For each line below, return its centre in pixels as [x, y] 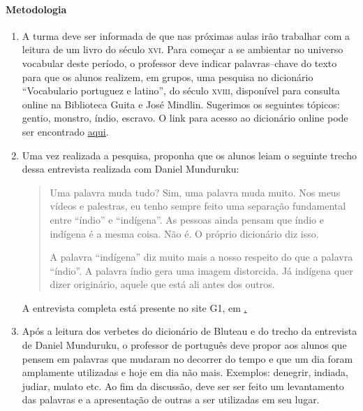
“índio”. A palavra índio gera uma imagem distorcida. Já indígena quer [201, 270]
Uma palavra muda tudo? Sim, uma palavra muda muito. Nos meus [195, 192]
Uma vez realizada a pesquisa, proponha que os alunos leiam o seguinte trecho [189, 155]
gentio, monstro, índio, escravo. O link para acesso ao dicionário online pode [185, 118]
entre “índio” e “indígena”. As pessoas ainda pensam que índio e [187, 219]
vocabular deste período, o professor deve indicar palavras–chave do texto [179, 63]
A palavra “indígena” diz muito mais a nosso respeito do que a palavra [201, 257]
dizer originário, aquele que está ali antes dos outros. [162, 284]
